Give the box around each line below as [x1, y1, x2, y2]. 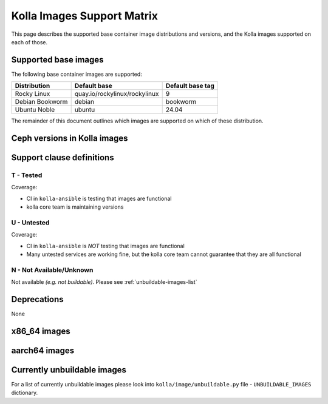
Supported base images [11, 55, 104, 65]
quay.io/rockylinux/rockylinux [74, 90, 159, 98]
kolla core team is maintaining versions [26, 203, 124, 210]
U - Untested [11, 218, 50, 227]
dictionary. [11, 389, 38, 397]
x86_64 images [11, 326, 70, 336]
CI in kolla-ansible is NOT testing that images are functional [26, 242, 185, 249]
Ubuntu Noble [15, 106, 55, 114]
